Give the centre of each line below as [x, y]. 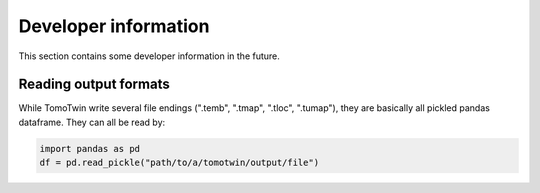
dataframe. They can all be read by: [92, 122]
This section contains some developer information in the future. [149, 56]
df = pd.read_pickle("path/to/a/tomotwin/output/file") [179, 163]
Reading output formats [94, 84]
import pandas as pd [89, 148]
